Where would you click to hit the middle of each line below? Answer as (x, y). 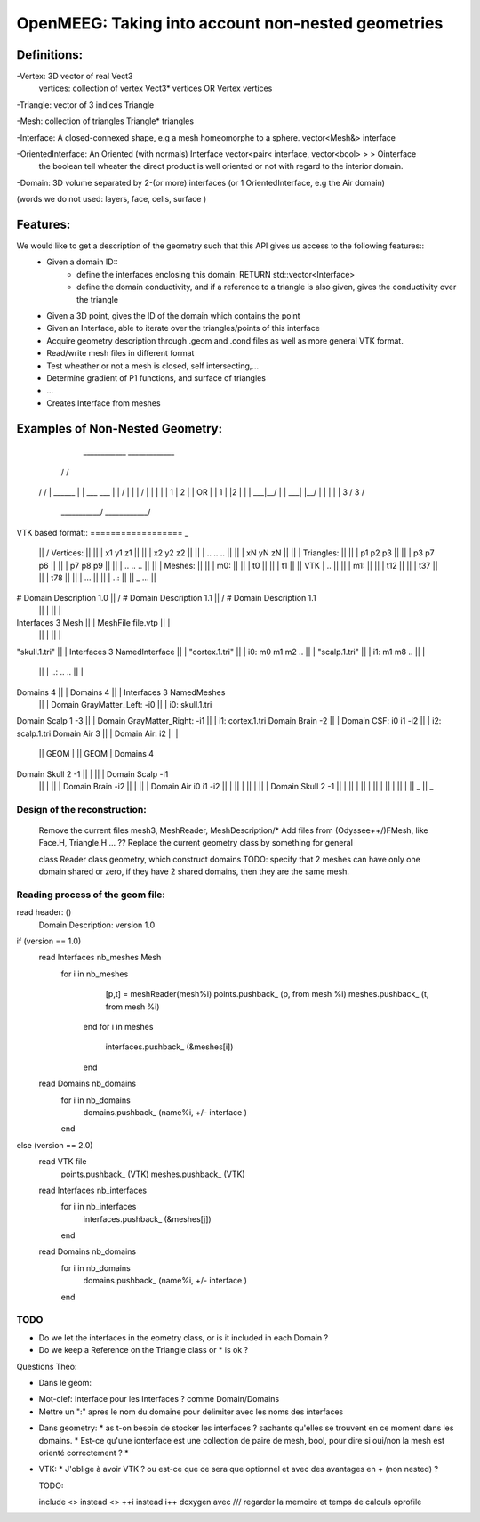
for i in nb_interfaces (99, 1207)
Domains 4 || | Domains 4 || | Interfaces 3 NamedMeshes (121, 692)
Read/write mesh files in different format (120, 353)
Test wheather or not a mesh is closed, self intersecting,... (153, 366)
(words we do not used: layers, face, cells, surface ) (112, 199)
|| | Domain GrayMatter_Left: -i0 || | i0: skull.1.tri (125, 705)
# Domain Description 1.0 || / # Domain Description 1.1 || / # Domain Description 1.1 (166, 598)
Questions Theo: (47, 1366)
